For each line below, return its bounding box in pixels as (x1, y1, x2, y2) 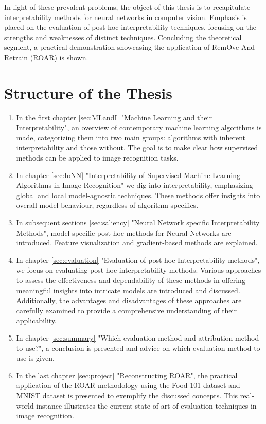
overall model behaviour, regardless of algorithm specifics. (16, 200, 199, 210)
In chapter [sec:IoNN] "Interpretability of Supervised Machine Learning (16, 169, 240, 180)
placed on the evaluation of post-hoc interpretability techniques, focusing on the (4, 22, 256, 32)
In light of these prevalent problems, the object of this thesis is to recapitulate (4, 2, 251, 12)
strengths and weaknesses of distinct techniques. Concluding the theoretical (4, 31, 242, 42)
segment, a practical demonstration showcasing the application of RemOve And (4, 42, 255, 52)
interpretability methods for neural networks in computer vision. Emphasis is (4, 11, 247, 22)
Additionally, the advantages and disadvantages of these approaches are (16, 295, 242, 306)
